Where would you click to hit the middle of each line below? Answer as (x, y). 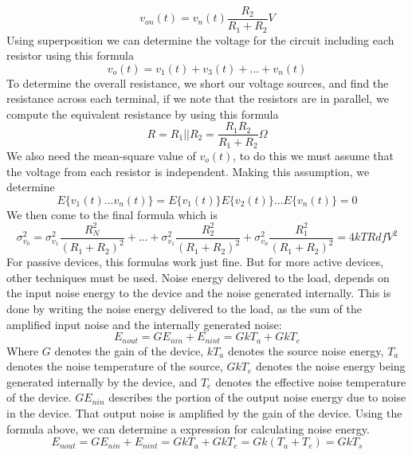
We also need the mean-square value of (101, 155)
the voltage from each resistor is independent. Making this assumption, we (188, 171)
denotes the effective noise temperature (311, 381)
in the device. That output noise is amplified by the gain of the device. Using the (204, 413)
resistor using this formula (70, 55)
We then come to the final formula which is (112, 214)
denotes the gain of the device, (129, 350)
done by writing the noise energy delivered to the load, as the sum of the (184, 309)
